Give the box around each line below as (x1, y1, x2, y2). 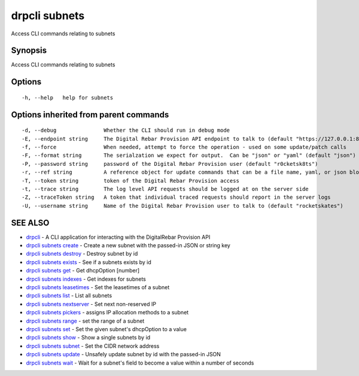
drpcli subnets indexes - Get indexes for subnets (26, 275, 146, 283)
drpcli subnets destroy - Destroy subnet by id (26, 250, 138, 257)
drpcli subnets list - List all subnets (26, 292, 112, 299)
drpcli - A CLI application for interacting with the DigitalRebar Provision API (26, 234, 211, 241)
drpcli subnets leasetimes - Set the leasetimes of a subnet (26, 284, 170, 291)
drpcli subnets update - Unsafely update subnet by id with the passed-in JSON (26, 351, 221, 358)
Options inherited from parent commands (11, 110, 169, 120)
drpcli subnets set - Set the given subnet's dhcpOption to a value (26, 325, 187, 332)
